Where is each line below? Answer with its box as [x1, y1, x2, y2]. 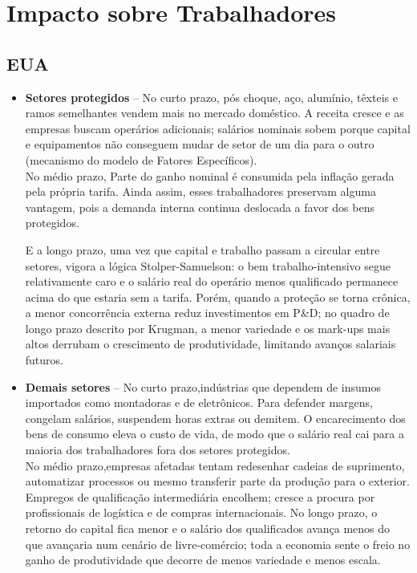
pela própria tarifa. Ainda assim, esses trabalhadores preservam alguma [25, 183, 376, 200]
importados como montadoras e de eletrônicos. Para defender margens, [25, 394, 373, 411]
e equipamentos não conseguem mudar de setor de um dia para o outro [25, 136, 374, 152]
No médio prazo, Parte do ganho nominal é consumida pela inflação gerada [25, 167, 395, 184]
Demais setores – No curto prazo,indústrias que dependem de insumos [25, 378, 381, 395]
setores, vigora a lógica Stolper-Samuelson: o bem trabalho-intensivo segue [25, 257, 391, 274]
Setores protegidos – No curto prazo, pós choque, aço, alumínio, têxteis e [25, 88, 398, 105]
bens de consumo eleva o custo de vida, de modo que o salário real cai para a [25, 425, 404, 442]
